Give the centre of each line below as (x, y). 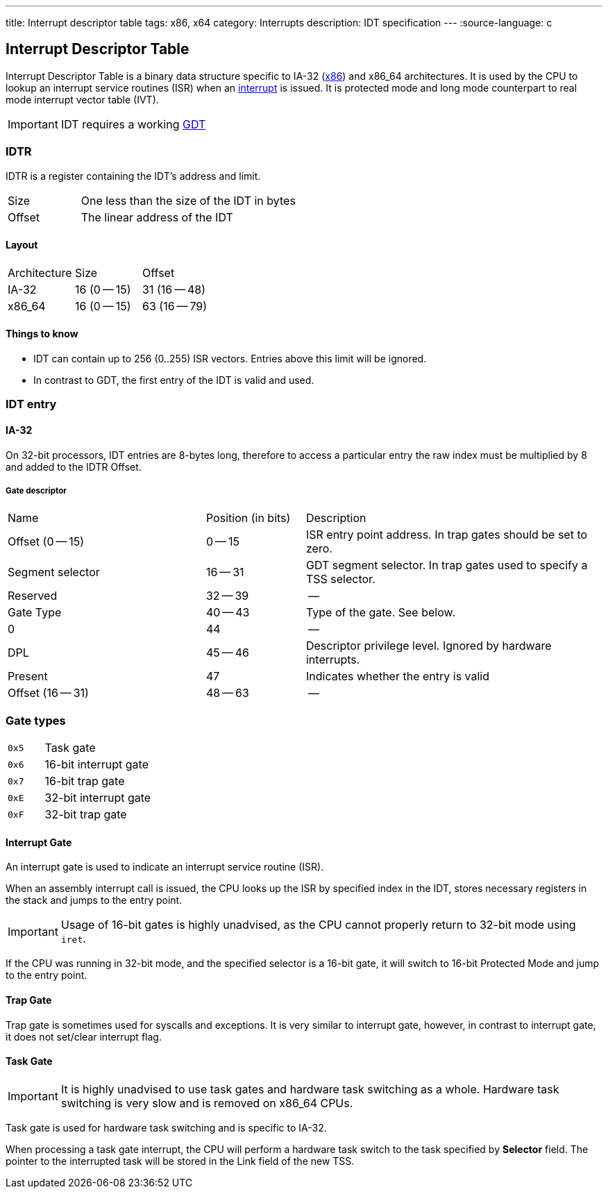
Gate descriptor (36, 491)
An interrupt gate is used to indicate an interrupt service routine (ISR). (165, 867)
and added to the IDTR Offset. (74, 466)
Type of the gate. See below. (381, 613)
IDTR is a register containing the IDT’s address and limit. (133, 176)
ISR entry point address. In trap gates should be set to (447, 535)
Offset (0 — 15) (46, 542)
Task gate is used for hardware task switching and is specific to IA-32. (166, 1127)
